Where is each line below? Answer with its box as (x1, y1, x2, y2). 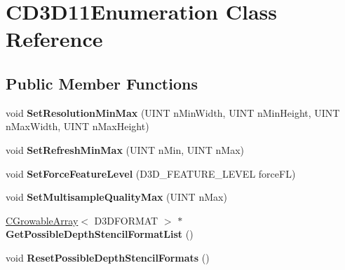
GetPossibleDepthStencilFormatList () (6, 227, 194, 241)
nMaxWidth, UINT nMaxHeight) (6, 119, 149, 134)
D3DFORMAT (94, 213, 158, 227)
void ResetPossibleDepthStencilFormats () (6, 250, 210, 264)
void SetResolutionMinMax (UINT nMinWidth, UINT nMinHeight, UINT (6, 105, 340, 120)
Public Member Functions (6, 72, 198, 94)
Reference (6, 24, 103, 53)
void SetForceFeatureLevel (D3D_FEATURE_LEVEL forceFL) (6, 166, 296, 180)
